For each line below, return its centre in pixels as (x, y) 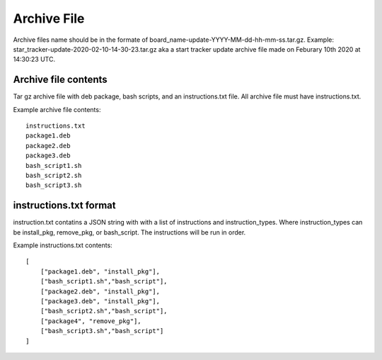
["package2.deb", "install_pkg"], (100, 291)
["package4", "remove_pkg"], (91, 321)
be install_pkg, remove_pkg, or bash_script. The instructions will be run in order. (129, 232)
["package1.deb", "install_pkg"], (100, 271)
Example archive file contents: (57, 109)
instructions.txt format (64, 206)
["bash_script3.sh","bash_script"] (102, 331)
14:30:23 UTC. (34, 60)
